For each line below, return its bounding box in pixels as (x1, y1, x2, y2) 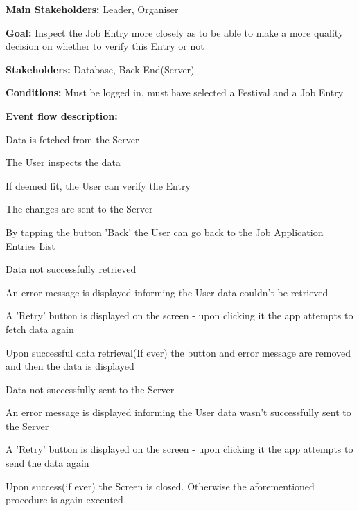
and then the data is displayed (6, 359, 134, 373)
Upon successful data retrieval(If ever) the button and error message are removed (6, 345, 351, 359)
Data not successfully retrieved (6, 262, 137, 276)
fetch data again (6, 321, 74, 336)
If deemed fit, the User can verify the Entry (6, 178, 191, 192)
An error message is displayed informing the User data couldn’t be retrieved (6, 285, 329, 299)
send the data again (6, 456, 89, 470)
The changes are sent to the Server (6, 201, 153, 216)
